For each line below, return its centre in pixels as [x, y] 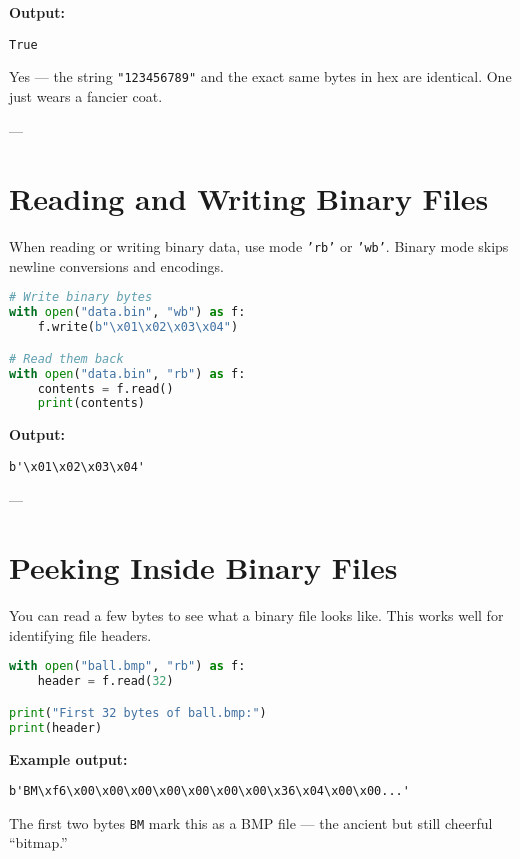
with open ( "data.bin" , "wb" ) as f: [127, 312]
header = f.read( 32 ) [105, 681]
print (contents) [91, 403]
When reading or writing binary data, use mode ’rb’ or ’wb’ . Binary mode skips [259, 246]
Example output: [68, 758]
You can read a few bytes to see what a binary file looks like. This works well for [256, 615]
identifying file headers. [80, 634]
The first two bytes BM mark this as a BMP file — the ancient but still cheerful [251, 822]
